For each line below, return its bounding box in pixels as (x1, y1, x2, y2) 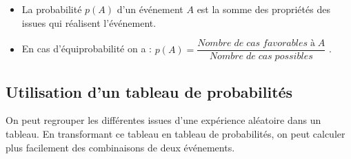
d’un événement (117, 2, 183, 16)
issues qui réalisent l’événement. (21, 15, 157, 30)
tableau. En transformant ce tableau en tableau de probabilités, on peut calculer (6, 127, 345, 141)
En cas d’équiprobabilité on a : (21, 41, 152, 56)
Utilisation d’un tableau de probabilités (6, 81, 293, 102)
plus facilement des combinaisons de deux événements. (6, 140, 235, 154)
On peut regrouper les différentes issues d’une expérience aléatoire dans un (6, 113, 321, 127)
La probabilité (21, 2, 82, 16)
